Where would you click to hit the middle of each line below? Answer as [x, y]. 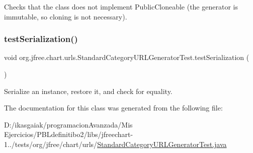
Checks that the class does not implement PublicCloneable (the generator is [121, 6]
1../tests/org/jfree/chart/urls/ [51, 144]
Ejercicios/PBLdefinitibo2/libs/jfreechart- [69, 134]
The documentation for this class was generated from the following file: [113, 108]
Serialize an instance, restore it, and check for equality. [88, 91]
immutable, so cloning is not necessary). [66, 16]
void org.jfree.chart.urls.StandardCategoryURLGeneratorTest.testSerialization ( [127, 57]
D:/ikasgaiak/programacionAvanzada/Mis [68, 124]
